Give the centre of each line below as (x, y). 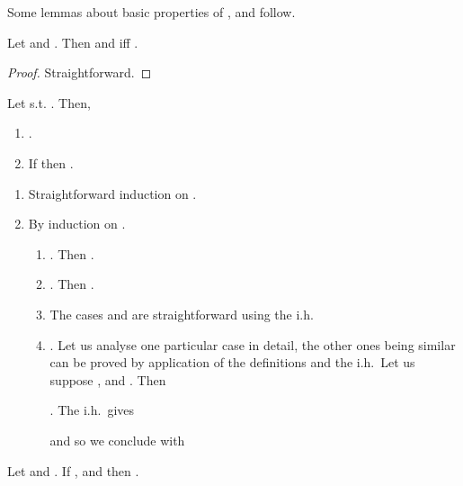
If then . (51, 162)
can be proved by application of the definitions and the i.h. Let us (232, 362)
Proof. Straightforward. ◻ (80, 72)
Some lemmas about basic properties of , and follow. (151, 12)
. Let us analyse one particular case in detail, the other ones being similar (253, 344)
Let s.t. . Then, (49, 102)
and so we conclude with (117, 440)
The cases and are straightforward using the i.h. (182, 314)
